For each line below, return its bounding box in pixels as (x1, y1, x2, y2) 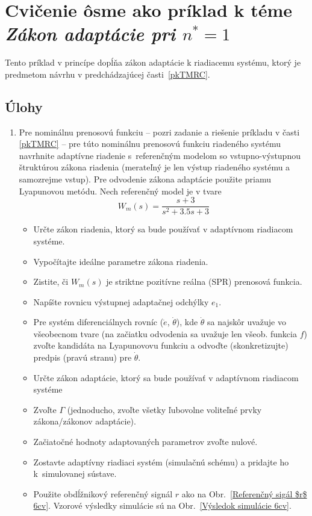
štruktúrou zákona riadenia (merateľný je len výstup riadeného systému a (19, 161, 290, 173)
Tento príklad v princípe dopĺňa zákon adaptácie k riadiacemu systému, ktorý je (5, 56, 301, 69)
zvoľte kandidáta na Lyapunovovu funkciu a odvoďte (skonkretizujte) (33, 339, 289, 352)
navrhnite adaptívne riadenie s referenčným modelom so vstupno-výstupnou (19, 149, 301, 161)
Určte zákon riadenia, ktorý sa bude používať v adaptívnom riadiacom (33, 223, 293, 235)
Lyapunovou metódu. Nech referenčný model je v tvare (19, 184, 222, 197)
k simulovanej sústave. (33, 467, 117, 480)
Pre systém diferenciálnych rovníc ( (33, 316, 164, 328)
